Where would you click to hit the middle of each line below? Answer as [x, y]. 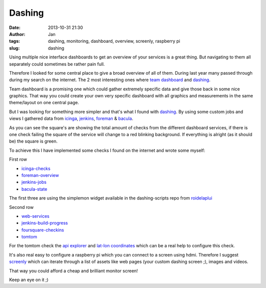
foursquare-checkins [43, 230]
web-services [35, 216]
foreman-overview [40, 175]
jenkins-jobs [34, 182]
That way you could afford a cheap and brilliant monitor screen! [73, 271]
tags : [15, 41]
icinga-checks [36, 168]
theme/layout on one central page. [44, 103]
